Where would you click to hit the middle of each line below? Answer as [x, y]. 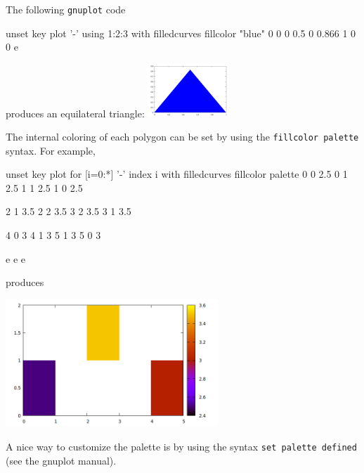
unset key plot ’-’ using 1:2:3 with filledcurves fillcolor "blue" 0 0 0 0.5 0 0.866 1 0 [181, 33]
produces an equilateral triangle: [75, 113]
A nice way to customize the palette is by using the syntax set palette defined [181, 446]
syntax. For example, [51, 150]
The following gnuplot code [66, 9]
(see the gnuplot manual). [61, 460]
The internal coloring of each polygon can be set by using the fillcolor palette [182, 137]
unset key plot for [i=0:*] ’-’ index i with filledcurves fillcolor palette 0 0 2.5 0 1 [177, 174]
